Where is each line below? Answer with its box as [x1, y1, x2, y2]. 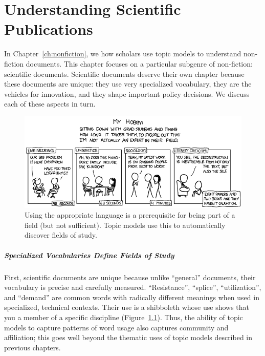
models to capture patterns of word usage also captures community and [4, 322, 229, 332]
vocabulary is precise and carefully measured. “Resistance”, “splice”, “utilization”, [4, 282, 261, 292]
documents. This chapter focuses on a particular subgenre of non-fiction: [26, 58, 253, 69]
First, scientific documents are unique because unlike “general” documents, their [4, 271, 256, 282]
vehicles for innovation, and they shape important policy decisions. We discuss [4, 88, 250, 99]
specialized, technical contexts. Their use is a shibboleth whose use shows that [4, 302, 250, 312]
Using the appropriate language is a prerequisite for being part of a [25, 210, 235, 220]
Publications [4, 18, 93, 39]
